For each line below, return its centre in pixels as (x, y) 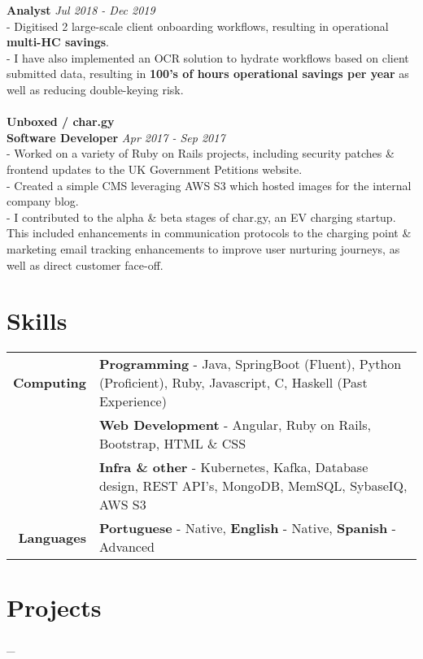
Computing (50, 383)
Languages (52, 537)
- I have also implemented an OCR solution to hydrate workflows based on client (208, 57)
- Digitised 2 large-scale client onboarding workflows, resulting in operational (198, 26)
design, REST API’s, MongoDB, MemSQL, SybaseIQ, (253, 486)
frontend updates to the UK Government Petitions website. (155, 169)
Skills (37, 321)
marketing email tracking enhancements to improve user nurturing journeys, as (203, 248)
